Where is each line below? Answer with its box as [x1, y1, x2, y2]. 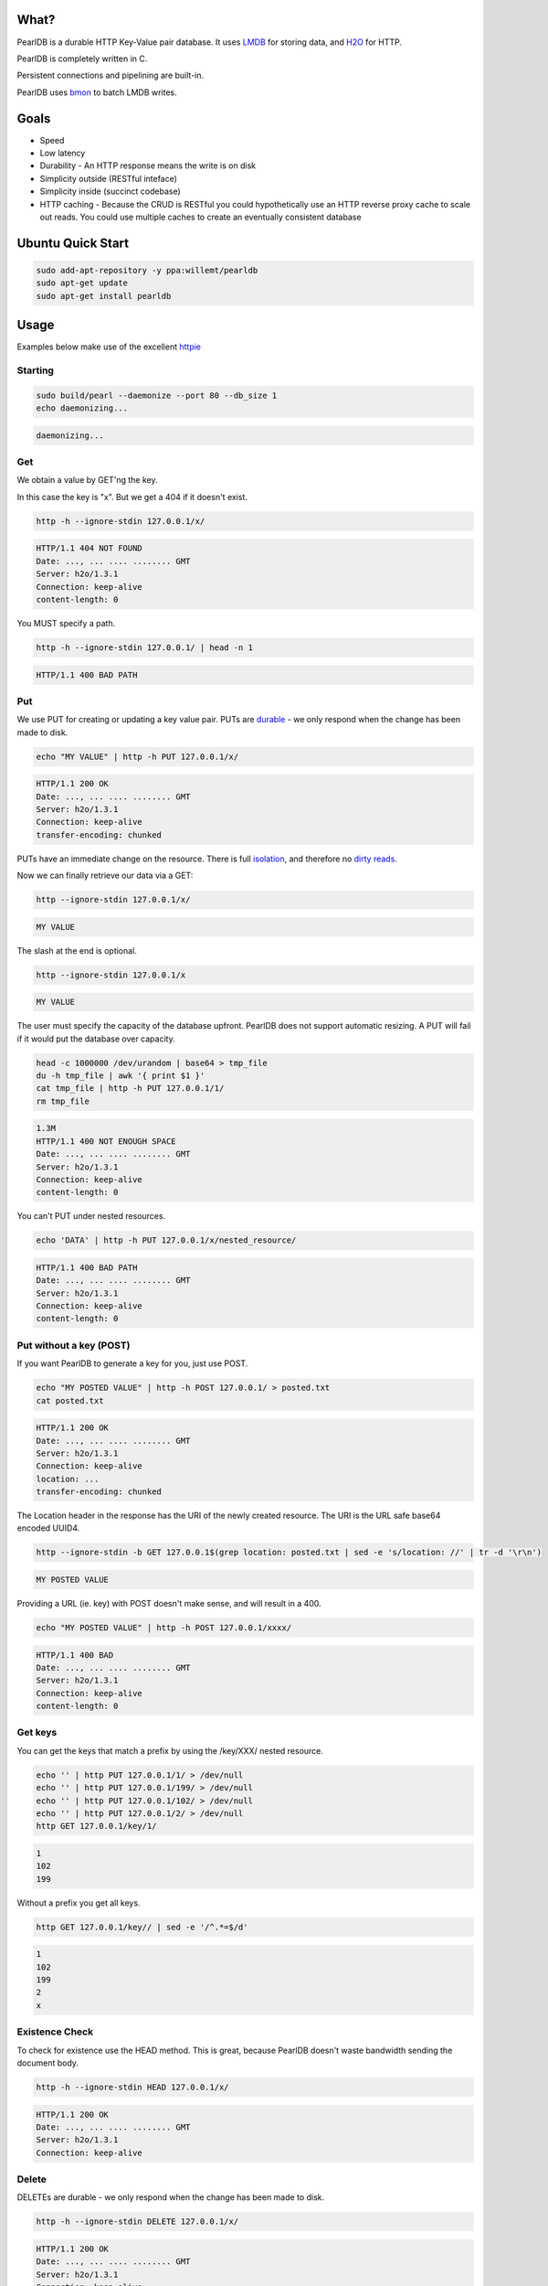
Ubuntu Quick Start [16, 235, 130, 251]
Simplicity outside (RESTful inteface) [39, 173, 178, 184]
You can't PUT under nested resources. [16, 1211, 166, 1222]
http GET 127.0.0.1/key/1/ [36, 1821, 157, 1832]
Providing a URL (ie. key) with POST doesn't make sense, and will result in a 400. [16, 1598, 321, 1608]
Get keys [16, 1726, 58, 1739]
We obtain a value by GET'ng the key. [16, 475, 158, 486]
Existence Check [16, 2025, 94, 2038]
